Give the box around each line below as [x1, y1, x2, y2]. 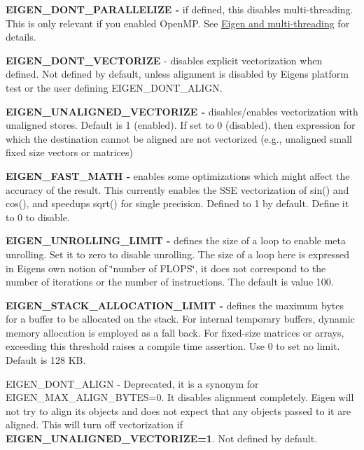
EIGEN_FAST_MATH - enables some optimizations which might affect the [6, 168, 350, 183]
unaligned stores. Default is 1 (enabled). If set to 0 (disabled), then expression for [6, 118, 356, 132]
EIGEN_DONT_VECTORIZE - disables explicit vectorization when [6, 52, 323, 67]
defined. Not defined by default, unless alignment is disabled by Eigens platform [6, 66, 349, 81]
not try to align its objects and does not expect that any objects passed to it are [6, 403, 351, 418]
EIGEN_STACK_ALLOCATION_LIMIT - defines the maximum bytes [6, 297, 344, 312]
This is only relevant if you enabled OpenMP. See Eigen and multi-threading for [6, 15, 350, 30]
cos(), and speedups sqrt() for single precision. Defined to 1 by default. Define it [6, 196, 349, 211]
